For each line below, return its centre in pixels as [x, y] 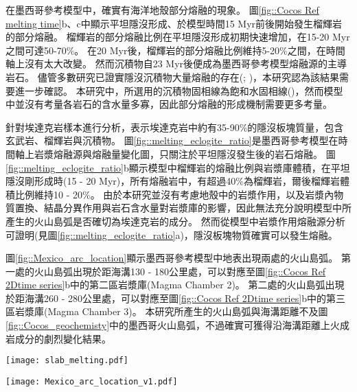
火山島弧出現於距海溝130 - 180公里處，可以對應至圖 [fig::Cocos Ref [180, 271]
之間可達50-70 [36, 50]
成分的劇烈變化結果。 [63, 338]
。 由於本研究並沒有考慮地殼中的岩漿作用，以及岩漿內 [212, 194]
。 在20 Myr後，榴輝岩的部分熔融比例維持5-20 [177, 50]
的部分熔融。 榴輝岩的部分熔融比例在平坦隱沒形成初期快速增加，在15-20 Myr [178, 37]
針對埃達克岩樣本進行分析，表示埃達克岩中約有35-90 [123, 127]
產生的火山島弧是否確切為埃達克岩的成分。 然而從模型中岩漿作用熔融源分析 [175, 221]
